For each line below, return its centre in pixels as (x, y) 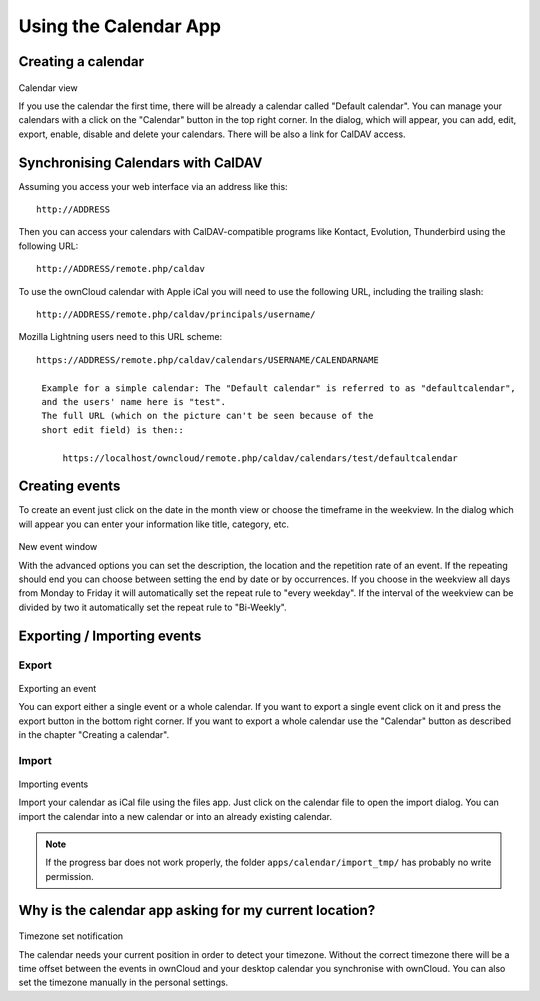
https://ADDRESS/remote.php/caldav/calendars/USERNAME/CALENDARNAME (207, 359)
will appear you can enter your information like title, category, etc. (154, 524)
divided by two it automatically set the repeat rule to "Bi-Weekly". (152, 607)
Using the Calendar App (120, 26)
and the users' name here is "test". (134, 401)
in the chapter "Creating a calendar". (94, 734)
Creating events (69, 486)
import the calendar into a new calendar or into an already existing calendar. (175, 816)
